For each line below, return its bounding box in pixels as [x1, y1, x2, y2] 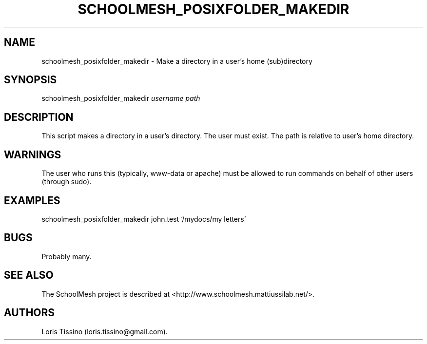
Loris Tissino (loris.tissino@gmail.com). [41, 327, 168, 336]
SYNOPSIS [4, 74, 57, 86]
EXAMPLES [4, 194, 60, 207]
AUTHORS [4, 306, 55, 319]
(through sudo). [41, 177, 92, 186]
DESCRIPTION [4, 111, 74, 123]
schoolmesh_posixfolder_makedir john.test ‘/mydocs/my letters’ [41, 214, 246, 223]
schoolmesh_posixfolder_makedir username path [41, 94, 200, 103]
